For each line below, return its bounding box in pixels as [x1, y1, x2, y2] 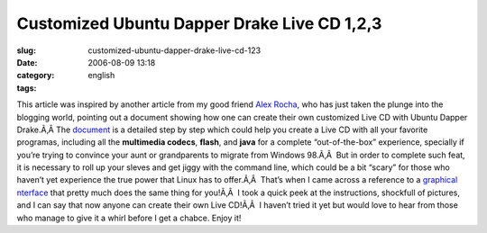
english [87, 70, 115, 81]
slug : [16, 45, 36, 56]
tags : [16, 82, 37, 94]
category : [16, 70, 55, 81]
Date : [16, 57, 38, 67]
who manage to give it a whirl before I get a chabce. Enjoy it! [16, 212, 242, 223]
